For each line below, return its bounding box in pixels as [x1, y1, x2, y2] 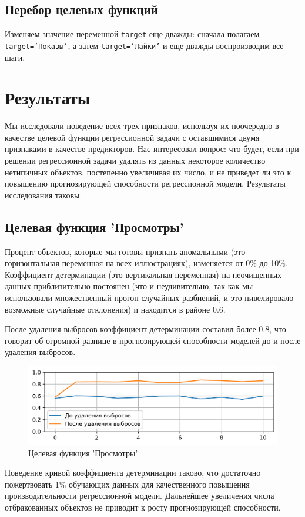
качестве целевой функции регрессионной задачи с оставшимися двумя [5, 131, 260, 143]
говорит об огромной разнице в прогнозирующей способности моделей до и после [5, 334, 301, 346]
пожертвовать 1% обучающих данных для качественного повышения [5, 478, 250, 490]
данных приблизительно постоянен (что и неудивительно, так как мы [5, 280, 253, 292]
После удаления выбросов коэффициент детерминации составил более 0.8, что [5, 323, 286, 335]
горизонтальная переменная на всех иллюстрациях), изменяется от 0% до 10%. [5, 257, 288, 269]
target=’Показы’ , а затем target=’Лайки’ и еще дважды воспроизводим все [5, 39, 284, 51]
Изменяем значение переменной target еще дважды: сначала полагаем [5, 28, 260, 40]
